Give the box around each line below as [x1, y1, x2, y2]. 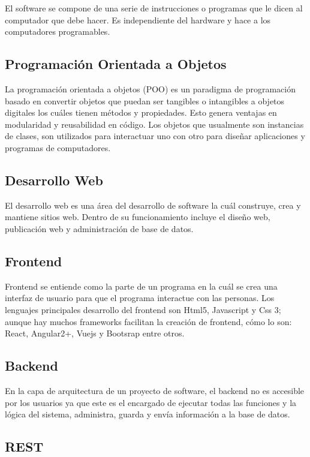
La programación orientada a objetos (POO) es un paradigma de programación [5, 82, 296, 95]
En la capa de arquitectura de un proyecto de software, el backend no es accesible [5, 384, 305, 396]
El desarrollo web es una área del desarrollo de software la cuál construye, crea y [5, 199, 301, 211]
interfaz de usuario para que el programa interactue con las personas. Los [5, 291, 275, 304]
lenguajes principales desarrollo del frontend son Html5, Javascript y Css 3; [5, 303, 281, 315]
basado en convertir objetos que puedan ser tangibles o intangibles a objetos [5, 94, 285, 107]
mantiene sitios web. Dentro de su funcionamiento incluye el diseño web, [5, 211, 270, 223]
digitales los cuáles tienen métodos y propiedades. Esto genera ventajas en [5, 106, 277, 119]
